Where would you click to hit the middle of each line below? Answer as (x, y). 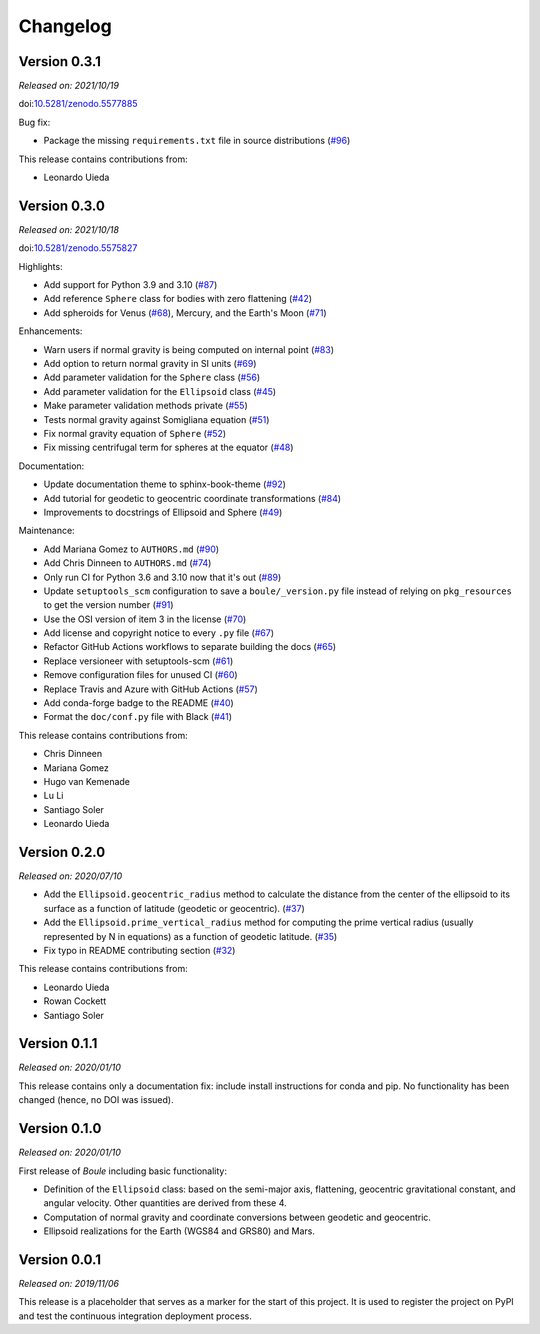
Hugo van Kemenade (86, 781)
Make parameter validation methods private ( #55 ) (146, 406)
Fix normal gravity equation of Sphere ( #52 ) (135, 433)
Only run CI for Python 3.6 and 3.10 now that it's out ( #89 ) (162, 577)
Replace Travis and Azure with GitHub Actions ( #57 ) (151, 689)
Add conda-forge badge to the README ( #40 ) (138, 703)
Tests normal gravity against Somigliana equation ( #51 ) (156, 419)
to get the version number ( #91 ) (108, 605)
